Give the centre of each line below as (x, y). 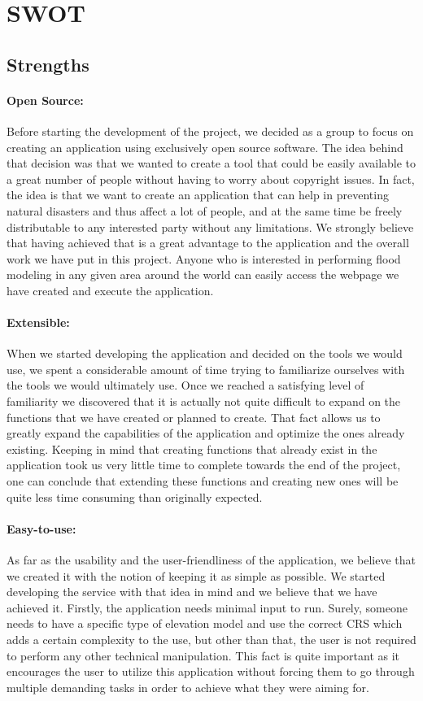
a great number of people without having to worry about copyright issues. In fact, (211, 179)
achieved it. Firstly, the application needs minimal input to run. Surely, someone (207, 607)
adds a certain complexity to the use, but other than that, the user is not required (211, 639)
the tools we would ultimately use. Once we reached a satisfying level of (185, 385)
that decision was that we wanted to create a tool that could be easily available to (211, 163)
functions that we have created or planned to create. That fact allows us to (194, 417)
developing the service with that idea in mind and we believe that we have (192, 592)
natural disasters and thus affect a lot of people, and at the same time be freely (205, 210)
